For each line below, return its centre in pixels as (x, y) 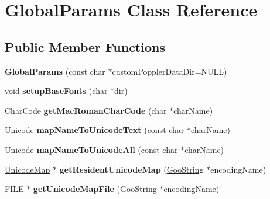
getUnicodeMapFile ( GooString (95, 189)
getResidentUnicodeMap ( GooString (131, 169)
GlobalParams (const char (55, 71)
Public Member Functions (85, 46)
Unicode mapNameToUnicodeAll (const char (91, 149)
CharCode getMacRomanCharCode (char (86, 110)
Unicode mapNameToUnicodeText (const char (95, 130)
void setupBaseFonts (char (56, 91)
